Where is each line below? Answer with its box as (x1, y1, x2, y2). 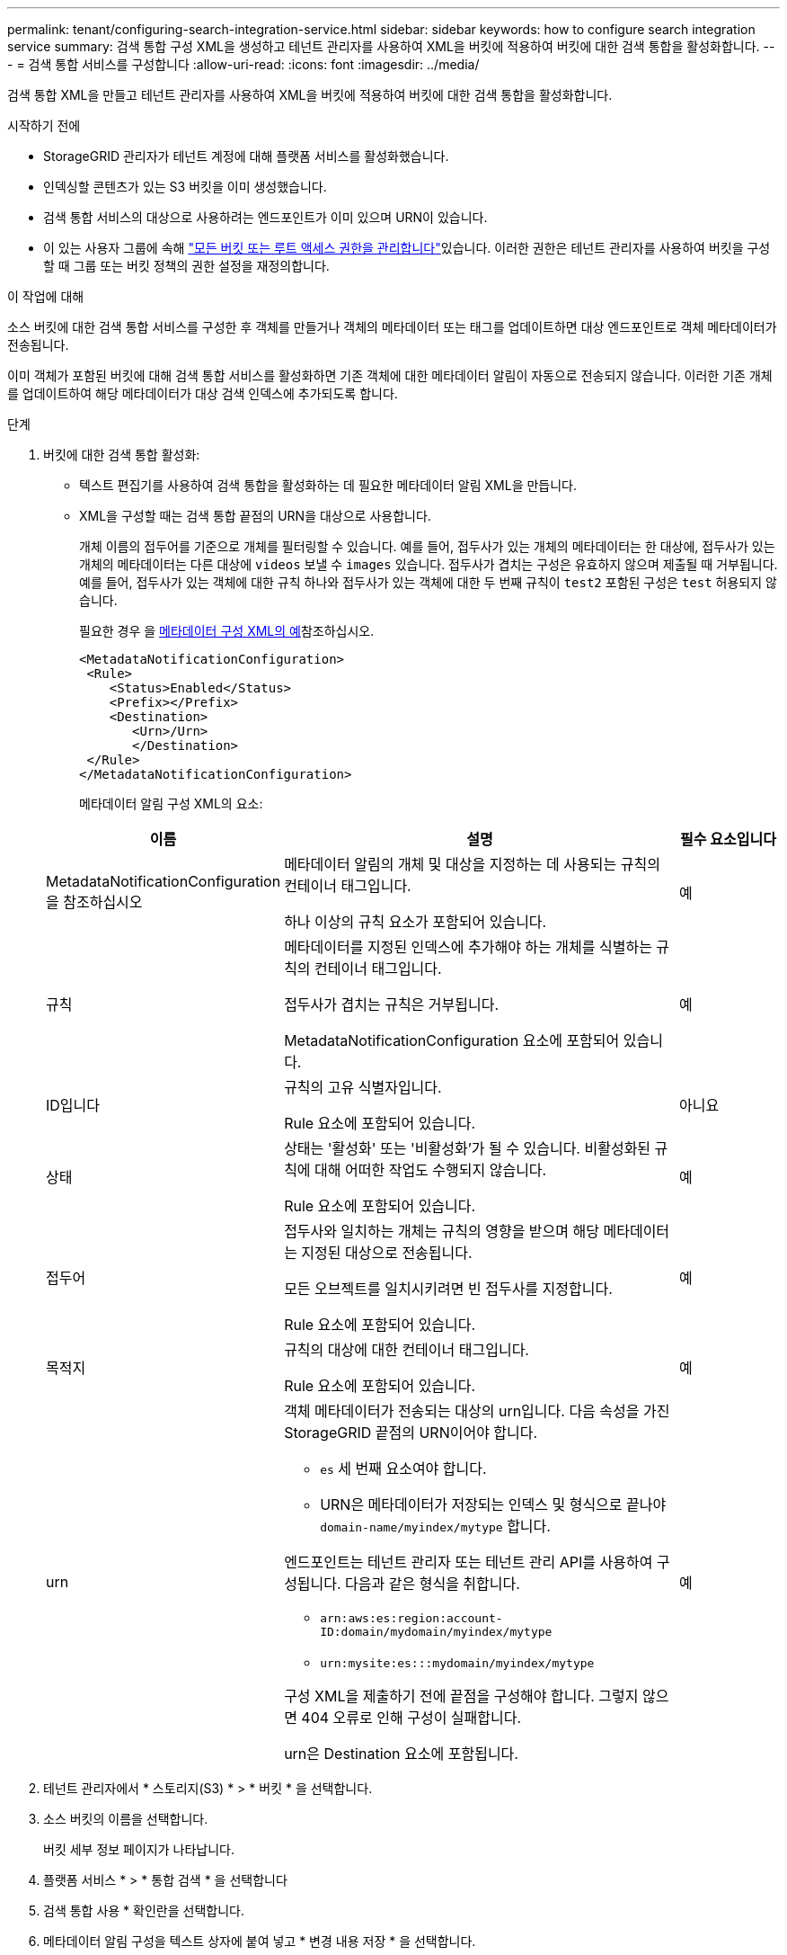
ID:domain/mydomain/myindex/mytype (320, 1625, 553, 1638)
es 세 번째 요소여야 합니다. (320, 1460, 487, 1477)
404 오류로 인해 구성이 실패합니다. (301, 1709, 522, 1727)
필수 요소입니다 (680, 830, 776, 848)
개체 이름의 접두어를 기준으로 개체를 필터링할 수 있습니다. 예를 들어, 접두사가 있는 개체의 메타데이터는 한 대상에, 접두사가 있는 (79, 539, 775, 554)
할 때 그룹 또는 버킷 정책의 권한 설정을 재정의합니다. (43, 258, 330, 273)
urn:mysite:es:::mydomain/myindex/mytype (320, 1656, 595, 1670)
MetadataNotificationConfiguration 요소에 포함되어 (284, 1031, 620, 1049)
